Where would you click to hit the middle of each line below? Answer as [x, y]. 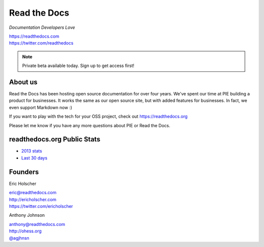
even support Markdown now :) [41, 107]
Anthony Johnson [27, 215]
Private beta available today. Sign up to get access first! [78, 66]
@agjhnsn [19, 238]
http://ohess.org [25, 231]
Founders [24, 172]
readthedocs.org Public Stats [55, 139]
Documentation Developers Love [42, 27]
